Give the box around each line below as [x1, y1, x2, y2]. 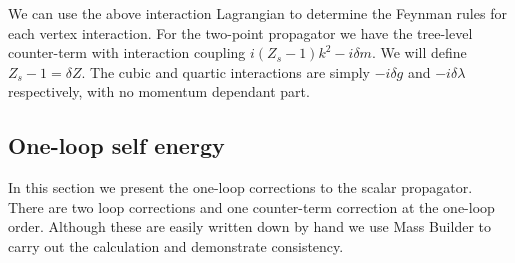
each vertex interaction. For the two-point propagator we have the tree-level [8, 22, 473, 43]
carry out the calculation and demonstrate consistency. [8, 235, 344, 256]
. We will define [371, 42, 467, 63]
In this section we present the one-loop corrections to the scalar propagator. [8, 177, 473, 198]
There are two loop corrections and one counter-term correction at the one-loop [8, 196, 495, 217]
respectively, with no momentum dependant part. [8, 81, 310, 102]
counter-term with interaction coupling [8, 42, 246, 63]
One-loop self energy [8, 130, 225, 161]
